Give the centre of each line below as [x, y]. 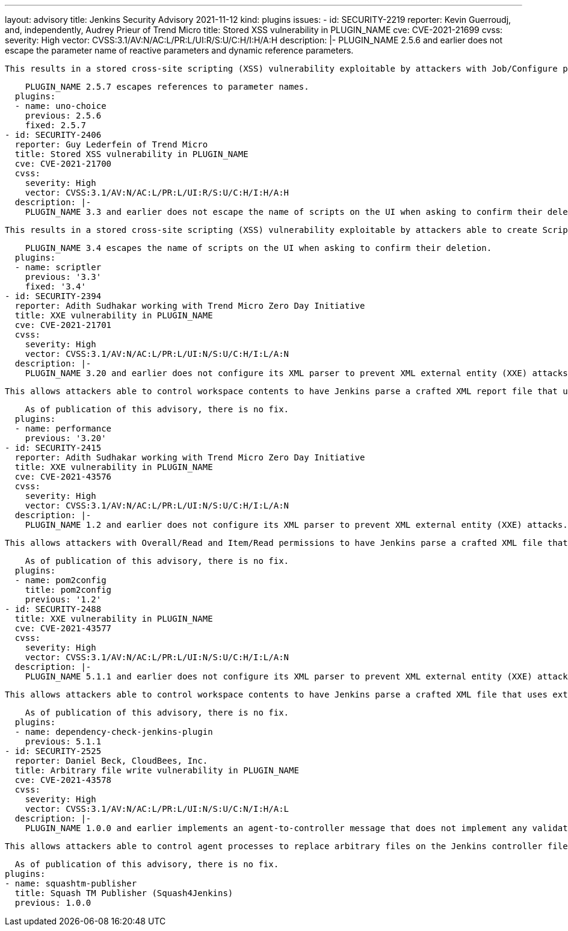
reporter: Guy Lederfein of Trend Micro [111, 144]
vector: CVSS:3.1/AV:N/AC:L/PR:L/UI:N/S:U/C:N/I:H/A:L [157, 809]
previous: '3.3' [63, 277]
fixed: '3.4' [55, 286]
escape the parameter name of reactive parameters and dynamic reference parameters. [179, 50]
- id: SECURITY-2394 [53, 296]
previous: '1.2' [63, 599]
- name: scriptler [58, 267]
